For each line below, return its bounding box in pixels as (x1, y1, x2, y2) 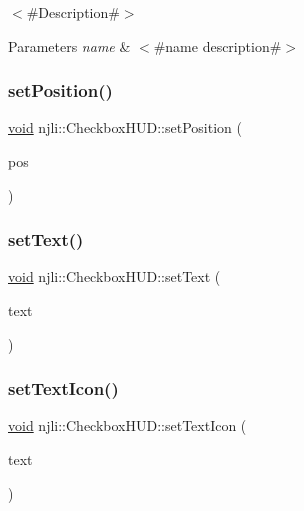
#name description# (153, 35, 282, 56)
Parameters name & (8, 35, 131, 56)
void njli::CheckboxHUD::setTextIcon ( (8, 415, 247, 436)
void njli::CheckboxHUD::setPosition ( (8, 117, 242, 138)
